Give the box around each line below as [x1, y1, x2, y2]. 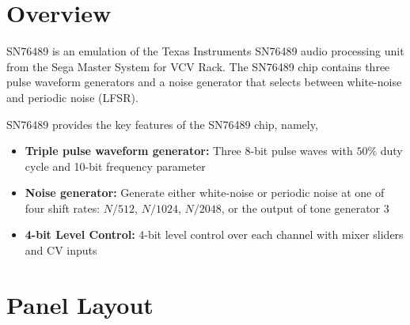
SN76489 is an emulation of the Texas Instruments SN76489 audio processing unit [6, 43, 404, 59]
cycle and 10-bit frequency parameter [25, 157, 206, 174]
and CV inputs [25, 242, 97, 259]
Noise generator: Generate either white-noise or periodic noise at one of [25, 184, 385, 201]
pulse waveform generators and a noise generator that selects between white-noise [6, 74, 402, 90]
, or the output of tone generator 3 [221, 199, 389, 216]
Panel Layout [6, 288, 154, 320]
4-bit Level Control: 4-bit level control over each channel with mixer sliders [25, 226, 404, 243]
